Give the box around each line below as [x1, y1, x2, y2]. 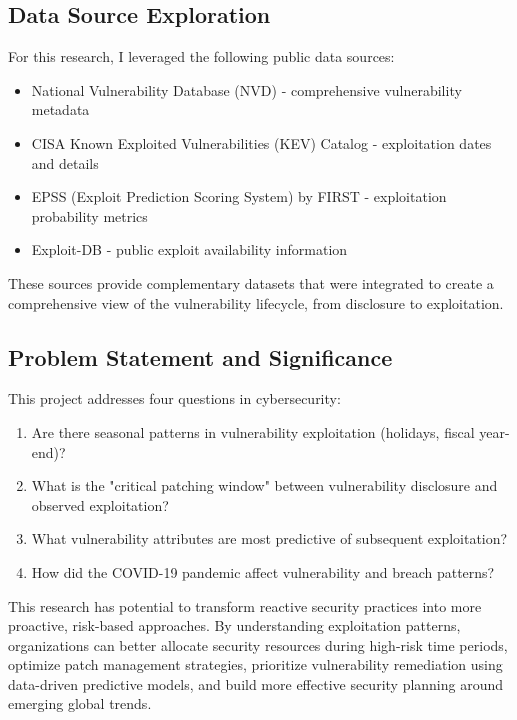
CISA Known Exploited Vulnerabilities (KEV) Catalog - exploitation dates [31, 132, 492, 153]
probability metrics [31, 205, 148, 226]
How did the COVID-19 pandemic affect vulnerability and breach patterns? [31, 561, 495, 582]
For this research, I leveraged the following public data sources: [8, 46, 395, 67]
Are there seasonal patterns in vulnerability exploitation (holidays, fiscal [31, 421, 475, 442]
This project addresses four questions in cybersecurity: [8, 388, 341, 409]
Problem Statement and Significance [8, 341, 393, 372]
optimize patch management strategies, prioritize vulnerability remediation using [8, 654, 503, 675]
